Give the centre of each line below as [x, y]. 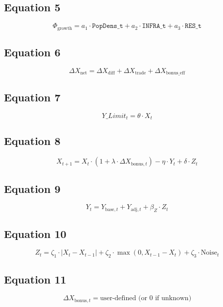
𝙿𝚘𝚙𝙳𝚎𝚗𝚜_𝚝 [108, 26]
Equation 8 [32, 141]
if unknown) [173, 298]
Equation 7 [32, 97]
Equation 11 [35, 279]
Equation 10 [35, 233]
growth [65, 28]
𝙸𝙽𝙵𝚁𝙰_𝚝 [154, 26]
